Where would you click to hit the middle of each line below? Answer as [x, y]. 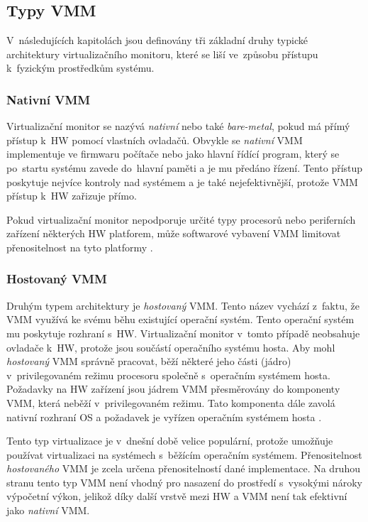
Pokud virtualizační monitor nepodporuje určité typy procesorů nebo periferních [181, 219]
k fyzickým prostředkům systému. [80, 68]
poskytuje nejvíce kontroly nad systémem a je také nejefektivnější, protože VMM [182, 181]
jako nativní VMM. [48, 510]
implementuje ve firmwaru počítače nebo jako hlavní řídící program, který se [173, 154]
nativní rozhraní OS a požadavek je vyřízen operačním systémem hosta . [164, 417]
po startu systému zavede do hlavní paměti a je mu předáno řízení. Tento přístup [185, 167]
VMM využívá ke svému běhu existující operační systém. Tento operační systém [180, 319]
